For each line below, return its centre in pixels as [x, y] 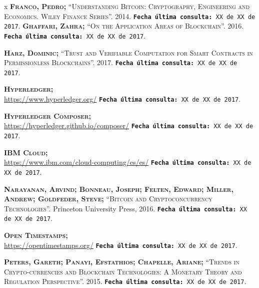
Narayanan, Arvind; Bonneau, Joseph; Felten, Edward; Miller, [119, 189]
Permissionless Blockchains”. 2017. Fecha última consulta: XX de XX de [121, 62]
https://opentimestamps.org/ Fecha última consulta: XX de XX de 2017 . [121, 245]
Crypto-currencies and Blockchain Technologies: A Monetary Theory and [123, 271]
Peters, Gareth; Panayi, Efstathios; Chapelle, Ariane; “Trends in [122, 262]
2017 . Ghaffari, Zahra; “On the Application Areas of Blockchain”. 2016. [124, 26]
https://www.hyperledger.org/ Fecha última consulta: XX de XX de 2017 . [122, 99]
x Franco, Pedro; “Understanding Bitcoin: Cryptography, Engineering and [127, 6]
